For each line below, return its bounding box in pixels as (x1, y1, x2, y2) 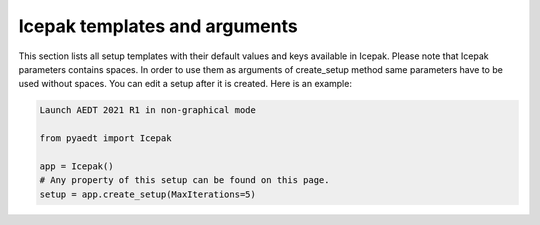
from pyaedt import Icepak (39, 133, 172, 144)
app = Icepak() (39, 160, 114, 172)
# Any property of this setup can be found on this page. (39, 175, 330, 186)
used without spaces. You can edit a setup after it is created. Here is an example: (18, 78, 352, 90)
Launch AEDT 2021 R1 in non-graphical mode (39, 105, 257, 116)
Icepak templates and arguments (18, 15, 299, 37)
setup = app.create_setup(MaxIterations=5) (39, 188, 257, 200)
